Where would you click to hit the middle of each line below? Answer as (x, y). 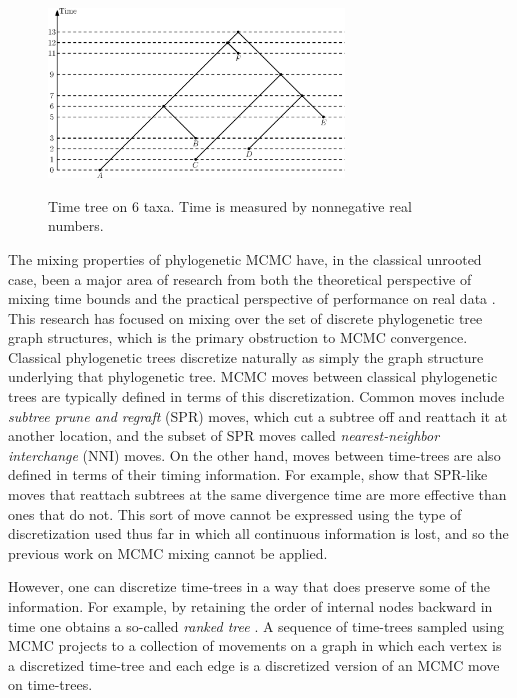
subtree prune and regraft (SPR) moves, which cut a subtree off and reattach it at (258, 415)
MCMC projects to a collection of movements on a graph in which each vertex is (255, 645)
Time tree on (88, 205)
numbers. (76, 225)
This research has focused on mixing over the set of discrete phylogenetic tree (245, 317)
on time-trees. (50, 684)
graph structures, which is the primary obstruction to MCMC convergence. (238, 337)
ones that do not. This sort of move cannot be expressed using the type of (235, 513)
